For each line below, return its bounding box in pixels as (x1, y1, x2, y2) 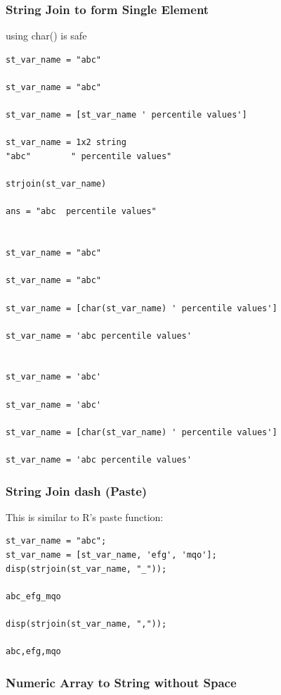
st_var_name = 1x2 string (6, 137, 126, 148)
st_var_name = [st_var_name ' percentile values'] (6, 110, 247, 120)
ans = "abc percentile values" (6, 206, 157, 217)
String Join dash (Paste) (6, 482, 148, 499)
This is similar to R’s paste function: (6, 509, 164, 524)
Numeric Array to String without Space (6, 673, 237, 691)
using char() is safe (6, 28, 87, 43)
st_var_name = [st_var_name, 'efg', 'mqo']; (6, 550, 217, 561)
